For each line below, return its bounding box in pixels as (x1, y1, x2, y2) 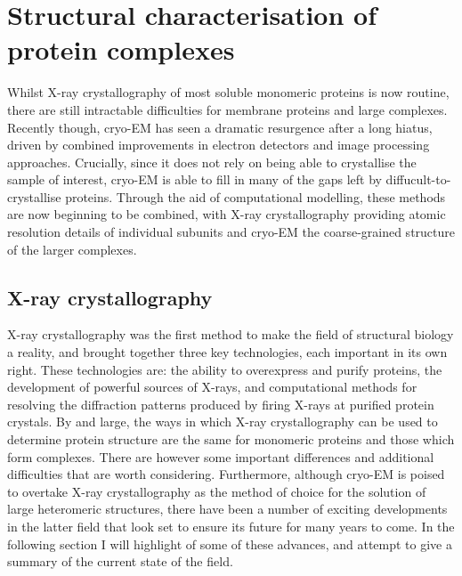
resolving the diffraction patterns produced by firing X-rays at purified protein (7, 394, 434, 413)
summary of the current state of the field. (7, 552, 233, 571)
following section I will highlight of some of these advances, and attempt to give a (7, 534, 452, 553)
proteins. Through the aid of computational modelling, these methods (65, 187, 446, 206)
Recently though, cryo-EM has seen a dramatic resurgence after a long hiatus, (7, 118, 433, 136)
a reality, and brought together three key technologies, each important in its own (7, 343, 448, 361)
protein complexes (7, 31, 235, 68)
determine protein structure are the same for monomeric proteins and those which (7, 430, 455, 449)
